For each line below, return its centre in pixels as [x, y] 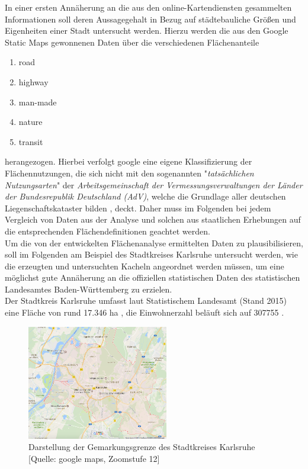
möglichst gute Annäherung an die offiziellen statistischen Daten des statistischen [153, 277]
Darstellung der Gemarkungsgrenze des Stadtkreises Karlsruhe [142, 447]
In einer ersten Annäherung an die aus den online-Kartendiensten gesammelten [148, 7]
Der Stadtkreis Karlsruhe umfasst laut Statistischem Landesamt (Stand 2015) [146, 301]
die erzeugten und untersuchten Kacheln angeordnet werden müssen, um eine [145, 266]
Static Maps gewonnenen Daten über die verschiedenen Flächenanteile [132, 42]
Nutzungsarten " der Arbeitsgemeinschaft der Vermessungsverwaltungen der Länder [154, 184]
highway [33, 81]
